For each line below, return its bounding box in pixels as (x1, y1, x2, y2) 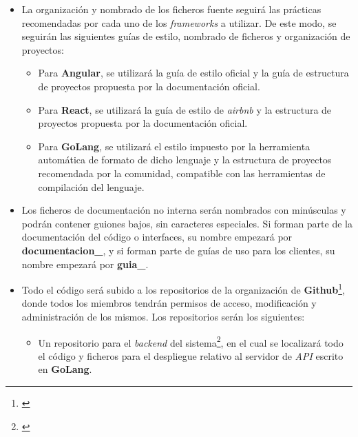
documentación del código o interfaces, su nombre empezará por (21, 230, 293, 244)
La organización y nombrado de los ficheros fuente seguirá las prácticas (21, 2, 322, 16)
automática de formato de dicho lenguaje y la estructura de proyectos (38, 152, 332, 167)
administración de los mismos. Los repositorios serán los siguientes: (21, 309, 305, 323)
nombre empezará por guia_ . (21, 256, 149, 271)
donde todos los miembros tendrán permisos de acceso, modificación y (21, 296, 317, 310)
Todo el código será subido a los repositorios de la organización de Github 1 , (21, 281, 345, 296)
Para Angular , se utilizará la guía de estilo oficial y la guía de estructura (38, 65, 349, 80)
